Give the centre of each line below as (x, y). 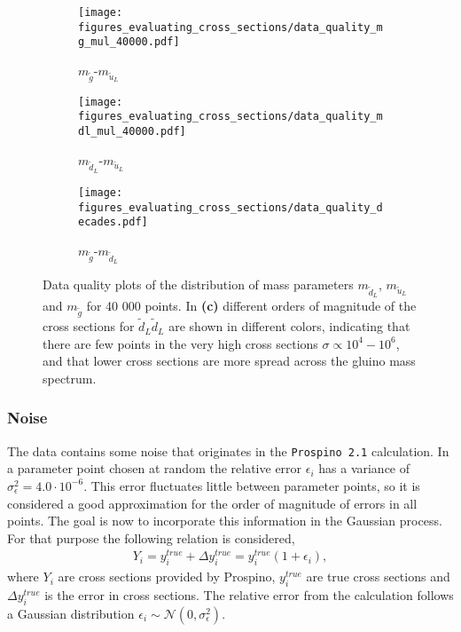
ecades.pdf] (113, 222)
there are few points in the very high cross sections (180, 343)
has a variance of (364, 468)
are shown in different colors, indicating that (289, 326)
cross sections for (89, 326)
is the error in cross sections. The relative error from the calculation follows (249, 595)
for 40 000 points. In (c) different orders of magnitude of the (251, 306)
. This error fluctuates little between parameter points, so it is (252, 485)
